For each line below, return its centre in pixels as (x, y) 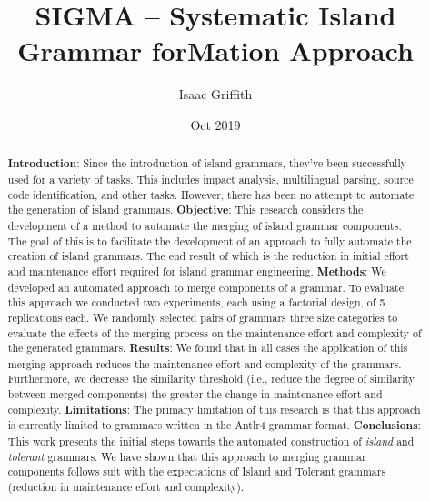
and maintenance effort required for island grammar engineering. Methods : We (197, 271)
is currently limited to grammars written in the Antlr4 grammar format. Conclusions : (214, 426)
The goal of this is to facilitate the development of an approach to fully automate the (210, 240)
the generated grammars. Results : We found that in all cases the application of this (208, 348)
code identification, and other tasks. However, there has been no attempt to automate (211, 194)
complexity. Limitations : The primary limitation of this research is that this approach (214, 409)
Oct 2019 (215, 124)
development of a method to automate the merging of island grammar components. (205, 225)
